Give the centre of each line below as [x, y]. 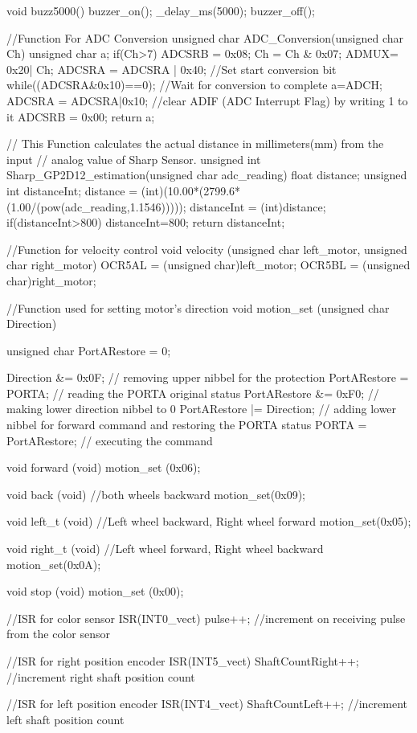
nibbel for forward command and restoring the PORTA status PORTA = [187, 425]
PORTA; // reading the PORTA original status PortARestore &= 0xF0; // [193, 393]
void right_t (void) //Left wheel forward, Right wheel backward [165, 549]
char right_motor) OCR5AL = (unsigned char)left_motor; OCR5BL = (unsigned [208, 265]
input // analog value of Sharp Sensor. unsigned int [134, 159]
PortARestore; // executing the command [110, 440]
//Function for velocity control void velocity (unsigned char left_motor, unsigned [207, 249]
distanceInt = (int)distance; [258, 206]
